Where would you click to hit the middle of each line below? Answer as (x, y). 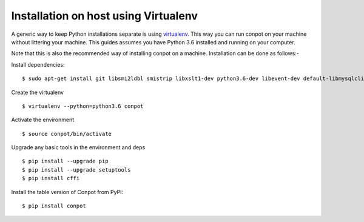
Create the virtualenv (37, 92)
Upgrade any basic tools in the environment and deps (78, 147)
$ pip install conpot (54, 206)
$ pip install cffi (51, 178)
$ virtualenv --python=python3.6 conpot (83, 106)
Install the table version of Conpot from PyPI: (67, 192)
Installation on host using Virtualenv (105, 16)
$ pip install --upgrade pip (65, 161)
